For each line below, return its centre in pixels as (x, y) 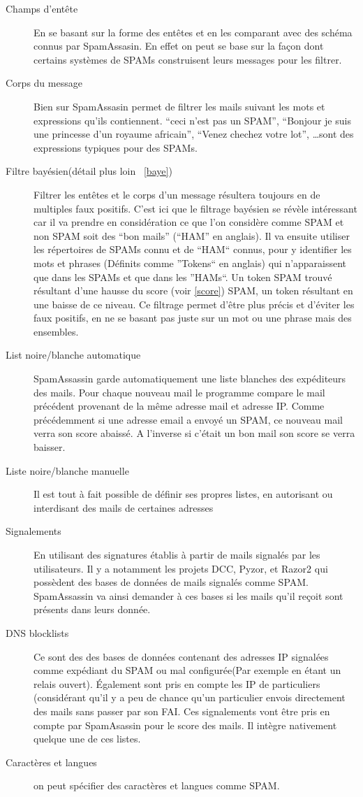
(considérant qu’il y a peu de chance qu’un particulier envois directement (190, 697)
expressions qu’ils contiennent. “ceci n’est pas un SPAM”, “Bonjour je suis (192, 120)
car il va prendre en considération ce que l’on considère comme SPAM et (189, 222)
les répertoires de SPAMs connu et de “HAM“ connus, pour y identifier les (193, 249)
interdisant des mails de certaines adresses (124, 507)
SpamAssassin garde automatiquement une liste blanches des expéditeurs (190, 379)
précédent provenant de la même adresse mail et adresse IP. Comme (179, 406)
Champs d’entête (42, 8)
